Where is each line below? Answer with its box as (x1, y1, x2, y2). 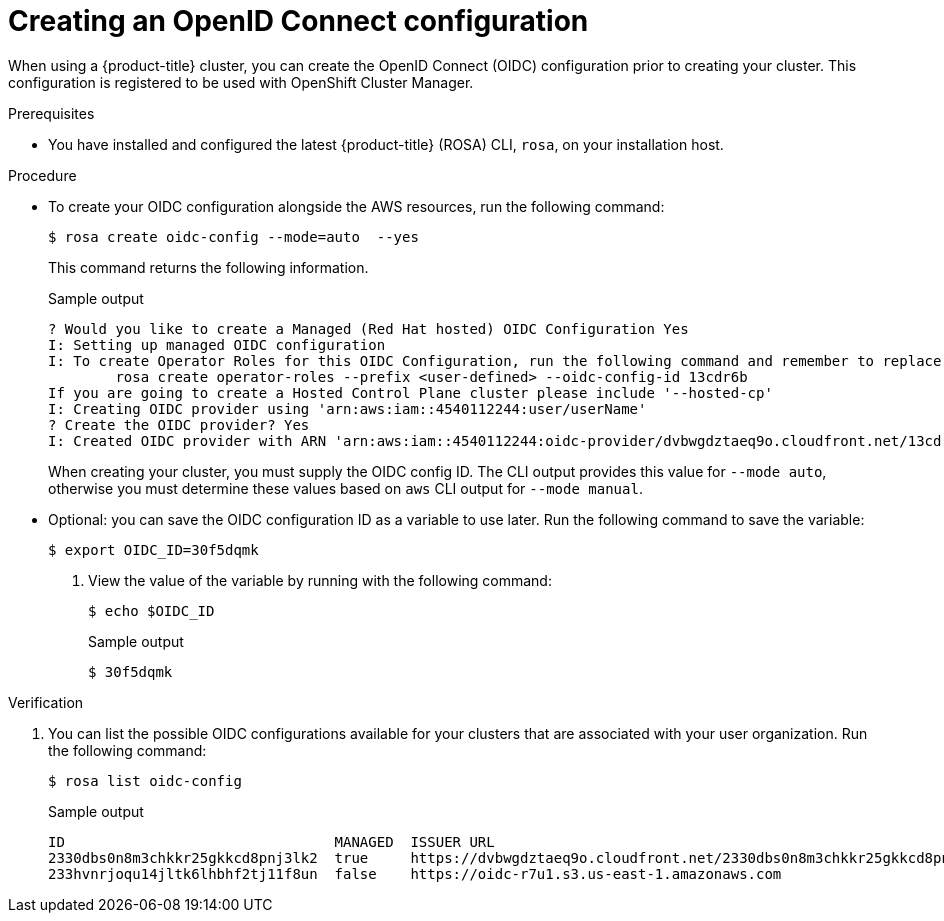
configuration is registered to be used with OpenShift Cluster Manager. (8, 73, 474, 91)
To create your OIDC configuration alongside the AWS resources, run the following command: (48, 197, 665, 215)
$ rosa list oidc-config (48, 772, 242, 789)
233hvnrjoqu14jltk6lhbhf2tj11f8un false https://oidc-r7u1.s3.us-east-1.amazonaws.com (48, 865, 782, 882)
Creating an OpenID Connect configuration (8, 4, 589, 38)
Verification (8, 693, 84, 711)
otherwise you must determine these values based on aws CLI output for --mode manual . (48, 479, 643, 497)
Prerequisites (8, 104, 95, 122)
